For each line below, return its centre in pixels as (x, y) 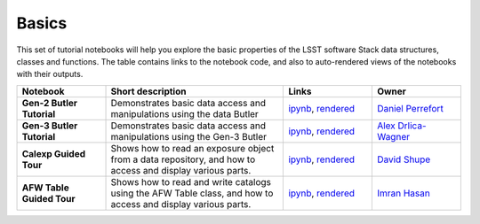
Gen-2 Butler (50, 103)
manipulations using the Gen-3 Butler (188, 136)
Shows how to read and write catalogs (191, 182)
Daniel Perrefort (410, 108)
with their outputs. (50, 74)
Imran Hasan (403, 193)
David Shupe (404, 159)
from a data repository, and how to (183, 159)
